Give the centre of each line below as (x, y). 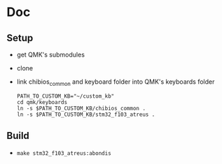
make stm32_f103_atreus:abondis (64, 153)
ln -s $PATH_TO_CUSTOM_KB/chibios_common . (81, 108)
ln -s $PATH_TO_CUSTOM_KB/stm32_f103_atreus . (86, 114)
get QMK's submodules (51, 54)
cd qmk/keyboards (42, 102)
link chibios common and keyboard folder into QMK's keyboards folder (116, 82)
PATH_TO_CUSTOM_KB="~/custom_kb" (65, 96)
